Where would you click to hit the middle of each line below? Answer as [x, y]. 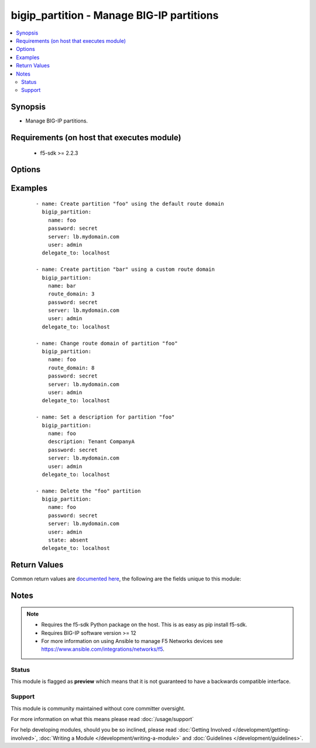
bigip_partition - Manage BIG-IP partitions [115, 15]
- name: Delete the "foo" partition [88, 491]
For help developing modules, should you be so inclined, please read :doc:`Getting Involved [121, 730]
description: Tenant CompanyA [91, 442]
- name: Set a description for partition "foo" [105, 417]
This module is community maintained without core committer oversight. [98, 708]
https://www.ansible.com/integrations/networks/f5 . [103, 649]
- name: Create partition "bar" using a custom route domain [125, 269]
